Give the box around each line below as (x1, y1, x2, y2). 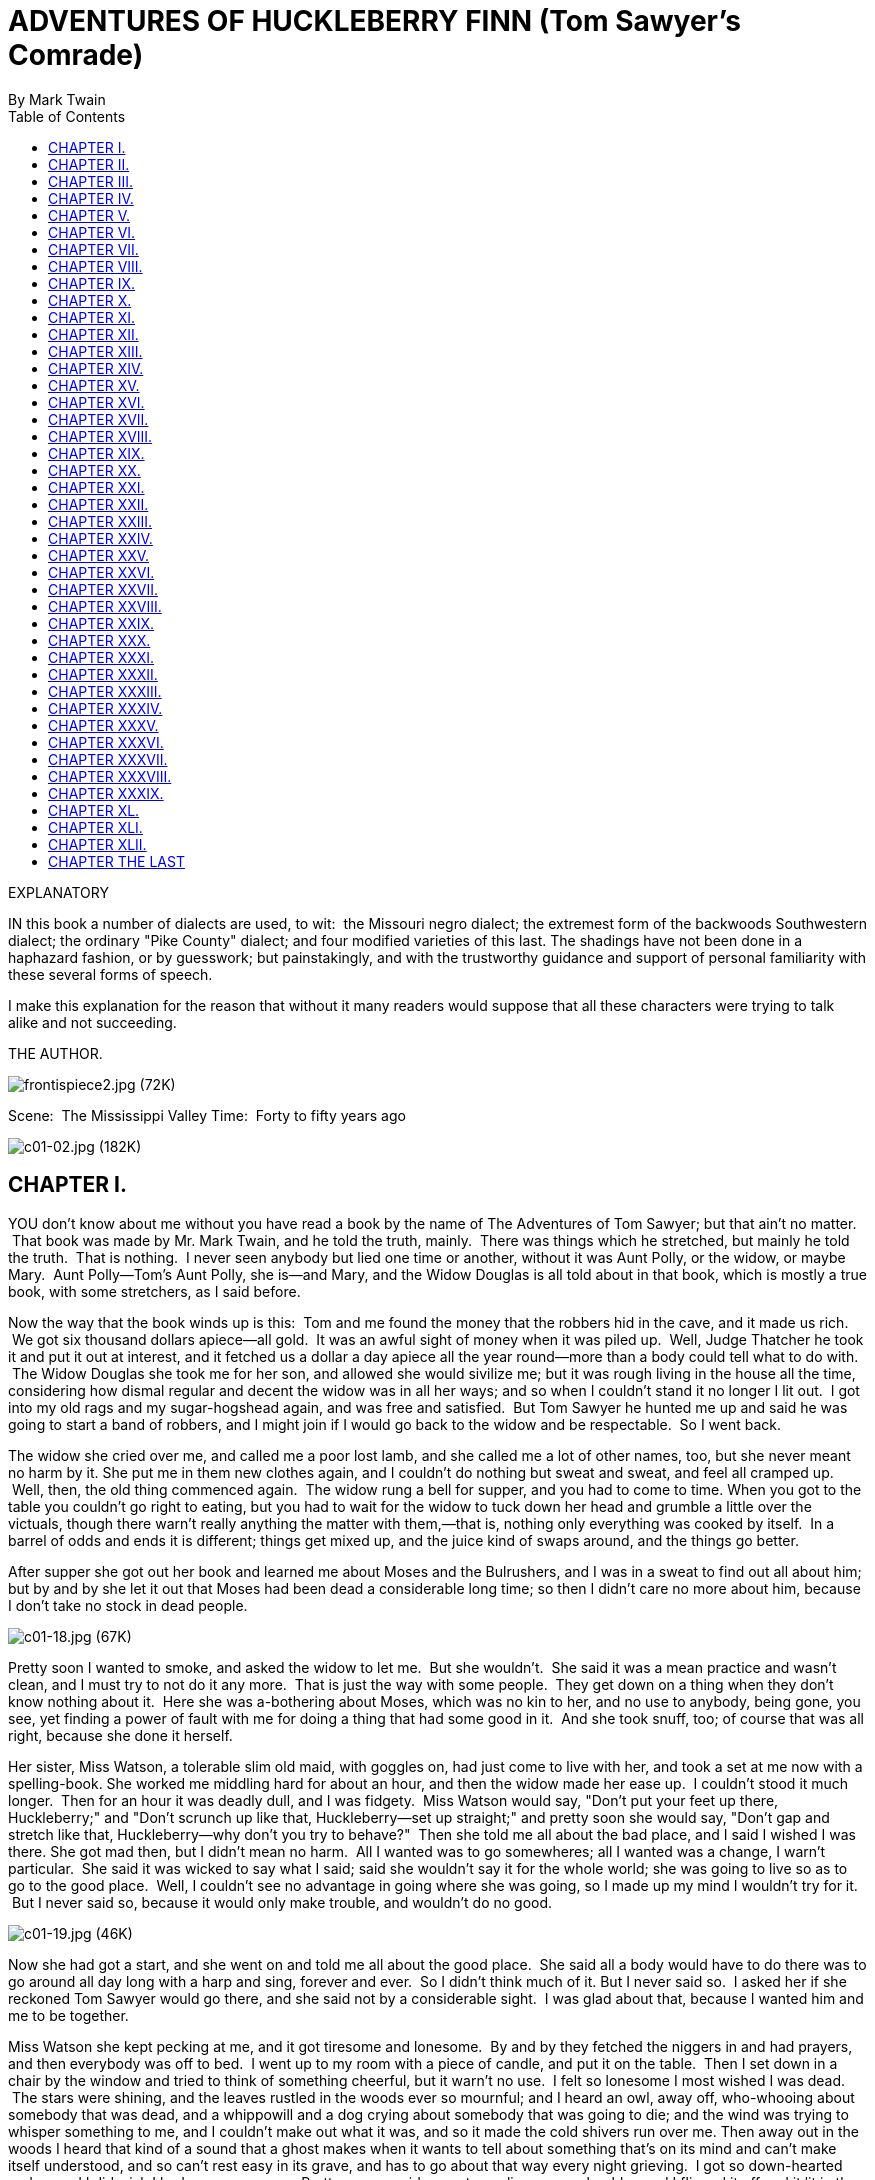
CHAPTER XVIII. (48, 427, 153, 445)
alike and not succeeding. (8, 1013, 177, 1031)
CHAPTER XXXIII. (48, 682, 162, 700)
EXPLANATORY (8, 883, 110, 901)
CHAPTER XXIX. (48, 614, 155, 632)
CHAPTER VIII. (48, 257, 143, 275)
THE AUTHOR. (8, 1044, 103, 1062)
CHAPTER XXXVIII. (48, 767, 172, 785)
